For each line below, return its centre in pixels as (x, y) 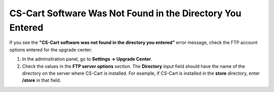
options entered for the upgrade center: (51, 50)
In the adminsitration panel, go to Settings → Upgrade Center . (87, 59)
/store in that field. (42, 80)
